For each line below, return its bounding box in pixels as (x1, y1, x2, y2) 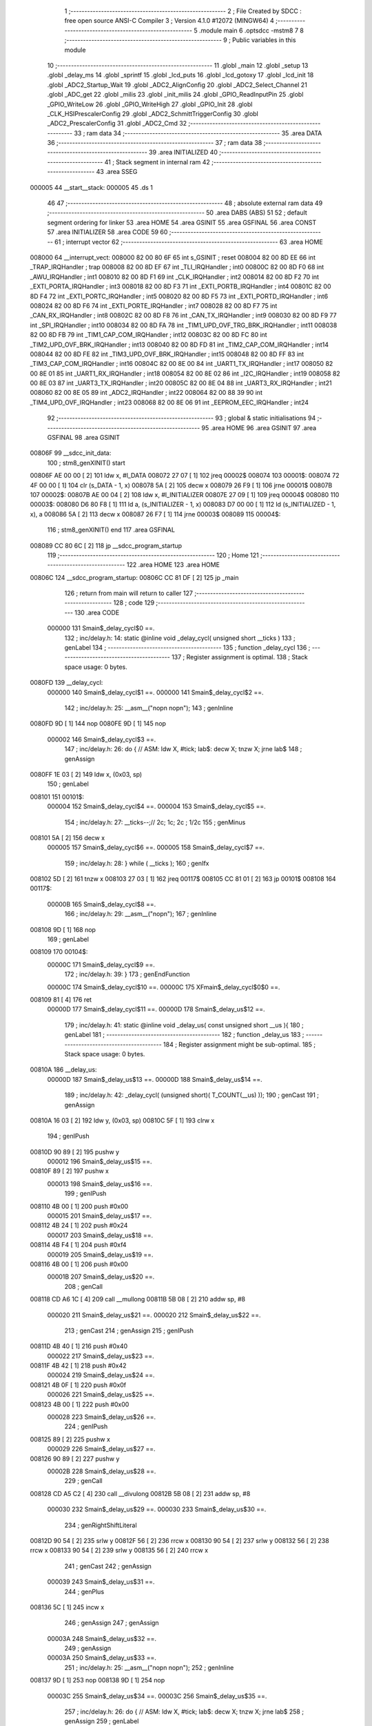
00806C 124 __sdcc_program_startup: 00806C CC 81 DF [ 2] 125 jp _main (30, 573, 239, 581)
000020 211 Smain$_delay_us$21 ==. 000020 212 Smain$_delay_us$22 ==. (47, 1310, 261, 1319)
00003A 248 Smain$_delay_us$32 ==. (47, 1634, 156, 1642)
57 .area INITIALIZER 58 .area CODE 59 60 (47, 228, 168, 236)
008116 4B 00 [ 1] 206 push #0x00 (30, 1260, 129, 1268)
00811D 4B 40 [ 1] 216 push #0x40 (30, 1342, 128, 1350)
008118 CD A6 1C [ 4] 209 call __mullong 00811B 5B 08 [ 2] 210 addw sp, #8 (30, 1295, 246, 1303)
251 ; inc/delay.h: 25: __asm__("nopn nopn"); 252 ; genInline (64, 1663, 234, 1671)
